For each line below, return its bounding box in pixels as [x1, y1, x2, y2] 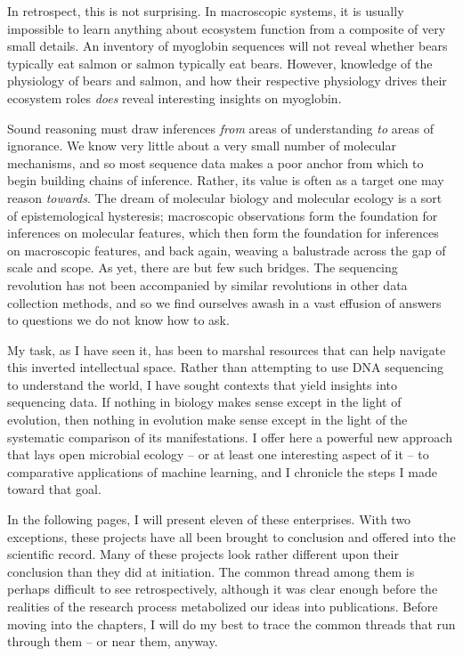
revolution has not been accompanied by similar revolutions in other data [7, 275, 408, 294]
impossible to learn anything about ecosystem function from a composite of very [7, 19, 446, 37]
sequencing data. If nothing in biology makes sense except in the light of [7, 393, 402, 411]
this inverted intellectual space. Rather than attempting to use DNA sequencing [7, 358, 443, 377]
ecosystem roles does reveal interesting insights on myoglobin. [7, 88, 342, 107]
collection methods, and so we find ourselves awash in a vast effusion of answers [7, 293, 442, 312]
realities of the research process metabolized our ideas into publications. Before [7, 597, 438, 615]
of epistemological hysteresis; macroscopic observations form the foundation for [7, 206, 438, 224]
